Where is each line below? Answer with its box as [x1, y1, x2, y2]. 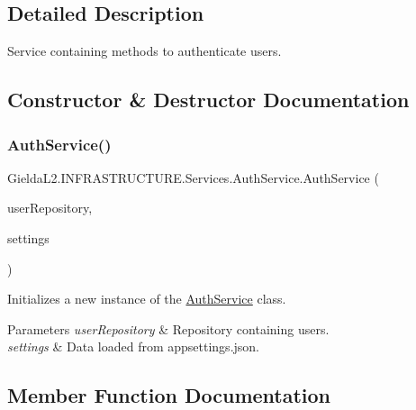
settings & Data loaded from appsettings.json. [7, 337, 260, 356]
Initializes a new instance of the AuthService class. [7, 289, 286, 308]
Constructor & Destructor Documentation [7, 86, 410, 114]
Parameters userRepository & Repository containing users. [7, 319, 330, 338]
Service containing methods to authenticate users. [7, 41, 282, 60]
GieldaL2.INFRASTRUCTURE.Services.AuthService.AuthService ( [7, 168, 379, 187]
